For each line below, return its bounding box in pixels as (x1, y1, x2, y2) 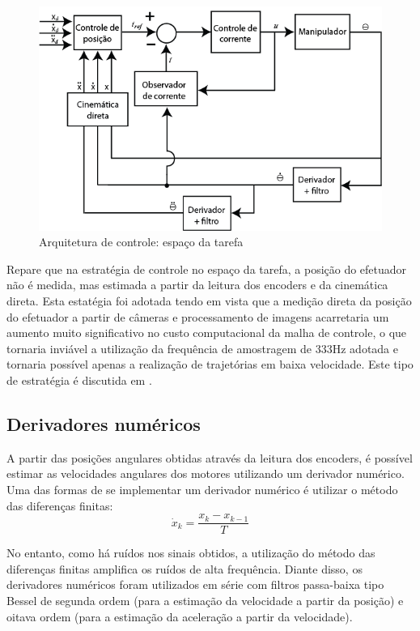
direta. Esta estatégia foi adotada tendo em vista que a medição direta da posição (6, 292, 412, 309)
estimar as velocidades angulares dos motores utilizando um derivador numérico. (6, 465, 405, 482)
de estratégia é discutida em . (6, 372, 152, 389)
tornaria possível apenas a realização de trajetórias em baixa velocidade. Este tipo (6, 356, 414, 373)
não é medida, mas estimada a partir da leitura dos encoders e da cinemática (6, 276, 388, 293)
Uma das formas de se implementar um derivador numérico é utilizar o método (6, 481, 398, 497)
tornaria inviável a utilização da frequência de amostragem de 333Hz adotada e (6, 339, 398, 356)
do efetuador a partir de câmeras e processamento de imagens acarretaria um (6, 308, 389, 325)
